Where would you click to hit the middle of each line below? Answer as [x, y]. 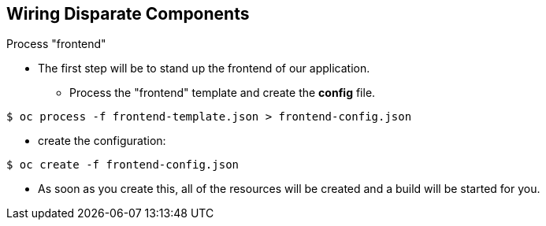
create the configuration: [102, 141]
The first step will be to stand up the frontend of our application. [204, 69]
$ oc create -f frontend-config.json [123, 165]
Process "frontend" [56, 44]
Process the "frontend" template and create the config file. [223, 93]
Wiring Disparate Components [128, 14]
